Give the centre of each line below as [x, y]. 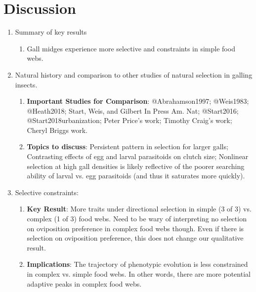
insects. [26, 84]
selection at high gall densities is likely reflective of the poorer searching [136, 166]
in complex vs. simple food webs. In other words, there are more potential [139, 274]
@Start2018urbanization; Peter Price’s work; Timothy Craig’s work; [129, 120]
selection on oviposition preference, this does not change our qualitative [135, 238]
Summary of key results [51, 32]
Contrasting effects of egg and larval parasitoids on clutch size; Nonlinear [138, 156]
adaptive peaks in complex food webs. [84, 283]
